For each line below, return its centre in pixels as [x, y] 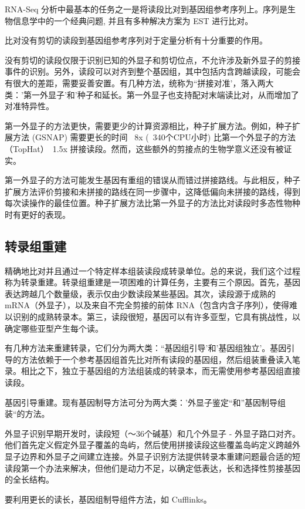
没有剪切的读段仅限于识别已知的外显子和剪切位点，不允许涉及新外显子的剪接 [152, 60]
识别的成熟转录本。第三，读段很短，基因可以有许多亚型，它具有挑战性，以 [156, 317]
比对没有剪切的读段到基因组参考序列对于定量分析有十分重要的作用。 [136, 40]
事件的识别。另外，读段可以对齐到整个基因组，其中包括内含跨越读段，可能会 [152, 71]
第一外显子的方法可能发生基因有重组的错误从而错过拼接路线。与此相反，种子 [152, 180]
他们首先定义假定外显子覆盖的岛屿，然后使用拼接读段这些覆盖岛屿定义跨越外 [152, 445]
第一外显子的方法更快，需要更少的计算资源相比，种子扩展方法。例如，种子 [148, 125]
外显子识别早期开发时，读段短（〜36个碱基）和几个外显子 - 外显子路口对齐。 [152, 433]
